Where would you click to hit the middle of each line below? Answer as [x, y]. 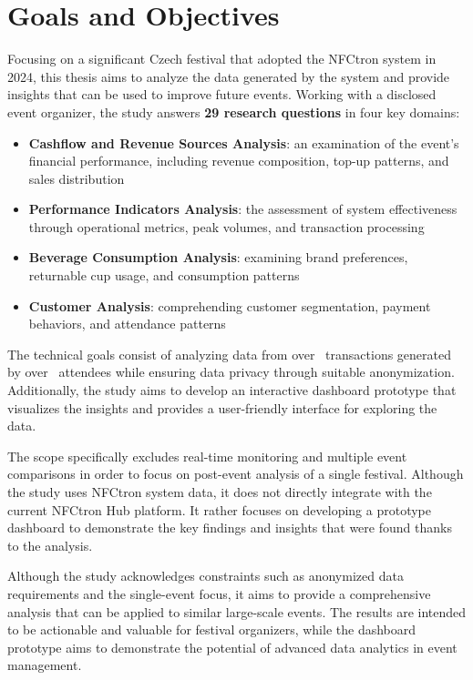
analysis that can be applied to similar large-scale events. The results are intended [237, 611]
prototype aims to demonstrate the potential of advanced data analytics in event [232, 647]
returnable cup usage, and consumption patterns [164, 275]
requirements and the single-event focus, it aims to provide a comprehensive [219, 593]
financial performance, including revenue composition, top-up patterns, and [239, 161]
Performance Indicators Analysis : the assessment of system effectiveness [243, 209]
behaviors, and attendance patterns [127, 324]
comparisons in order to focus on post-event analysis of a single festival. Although [236, 474]
